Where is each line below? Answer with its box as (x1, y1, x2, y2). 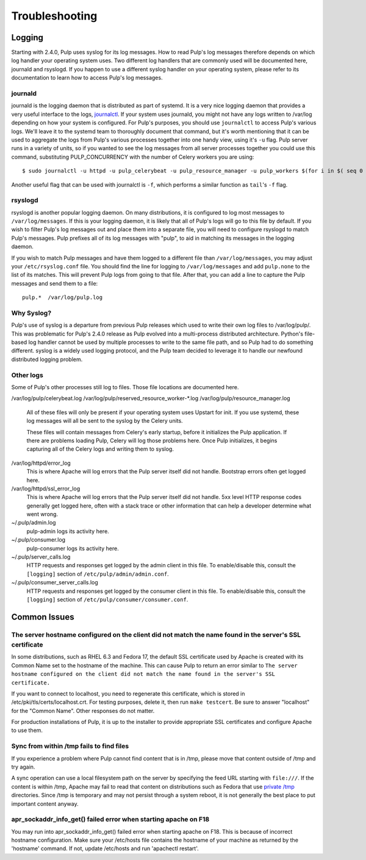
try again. (11, 763, 35, 770)
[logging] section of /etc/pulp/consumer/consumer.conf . (26, 595, 188, 603)
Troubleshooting (11, 9, 98, 23)
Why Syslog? (11, 309, 52, 317)
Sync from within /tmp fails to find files (11, 742, 129, 750)
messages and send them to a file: (11, 279, 98, 287)
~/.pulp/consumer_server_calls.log (11, 579, 99, 586)
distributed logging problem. (11, 356, 83, 363)
